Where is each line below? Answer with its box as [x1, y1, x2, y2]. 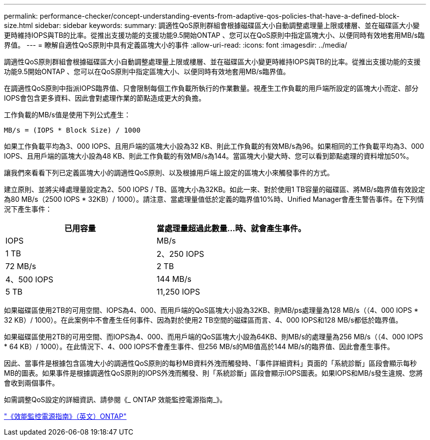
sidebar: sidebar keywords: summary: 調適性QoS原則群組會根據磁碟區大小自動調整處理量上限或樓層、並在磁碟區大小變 [34, 21, 420, 29]
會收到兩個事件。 [4, 379, 59, 387]
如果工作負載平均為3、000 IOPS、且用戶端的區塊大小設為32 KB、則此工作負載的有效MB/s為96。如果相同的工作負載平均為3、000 [4, 142, 424, 150]
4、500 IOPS [5, 275, 54, 284]
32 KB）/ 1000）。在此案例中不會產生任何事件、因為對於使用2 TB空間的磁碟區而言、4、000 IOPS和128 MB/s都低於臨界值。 [4, 316, 403, 324]
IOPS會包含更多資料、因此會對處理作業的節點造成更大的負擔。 [4, 94, 206, 102]
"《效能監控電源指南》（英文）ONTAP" [4, 412, 127, 420]
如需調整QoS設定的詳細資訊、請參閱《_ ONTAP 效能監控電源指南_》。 [4, 395, 227, 404]
